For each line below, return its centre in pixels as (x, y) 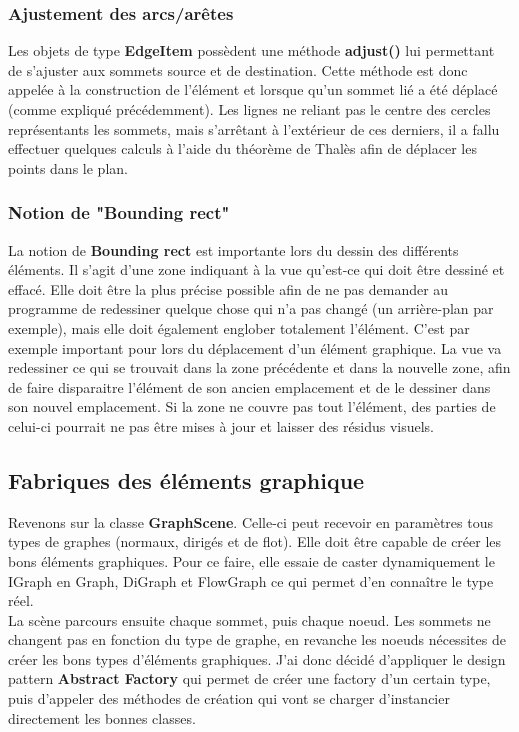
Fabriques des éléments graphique (186, 479)
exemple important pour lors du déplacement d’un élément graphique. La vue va (255, 347)
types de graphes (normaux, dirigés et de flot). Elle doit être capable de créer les (255, 541)
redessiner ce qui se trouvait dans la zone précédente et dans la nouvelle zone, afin (259, 367)
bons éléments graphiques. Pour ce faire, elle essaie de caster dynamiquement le (251, 560)
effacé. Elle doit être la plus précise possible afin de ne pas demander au (228, 288)
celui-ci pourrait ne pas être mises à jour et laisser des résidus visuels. (221, 425)
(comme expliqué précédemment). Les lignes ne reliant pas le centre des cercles (249, 109)
